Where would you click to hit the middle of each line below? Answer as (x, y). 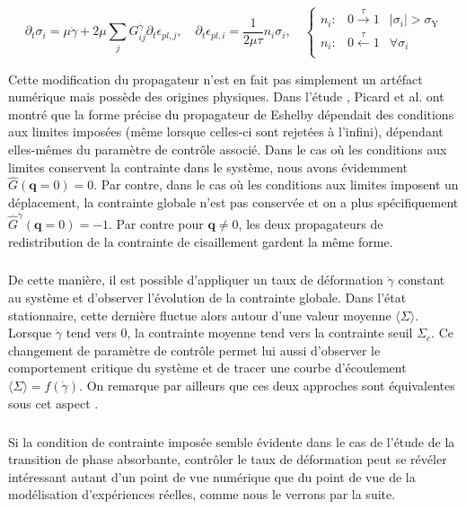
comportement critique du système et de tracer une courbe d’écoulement (207, 368)
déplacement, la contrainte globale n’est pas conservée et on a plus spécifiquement (233, 202)
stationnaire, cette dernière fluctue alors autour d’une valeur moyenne (200, 315)
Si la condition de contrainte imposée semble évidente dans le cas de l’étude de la (232, 441)
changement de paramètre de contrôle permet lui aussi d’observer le (194, 350)
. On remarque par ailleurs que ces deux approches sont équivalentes (267, 386)
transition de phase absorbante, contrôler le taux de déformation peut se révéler (228, 459)
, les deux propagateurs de (311, 223)
